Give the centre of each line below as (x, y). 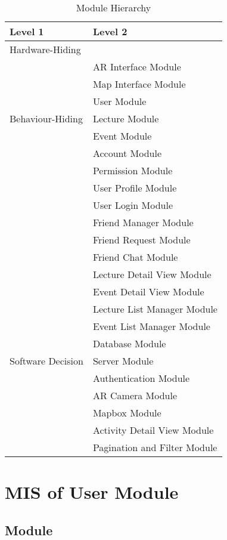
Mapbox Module (127, 413)
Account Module (127, 153)
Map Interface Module (139, 84)
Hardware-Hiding (45, 49)
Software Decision (46, 361)
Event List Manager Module (151, 326)
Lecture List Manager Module (155, 309)
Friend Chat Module (135, 257)
